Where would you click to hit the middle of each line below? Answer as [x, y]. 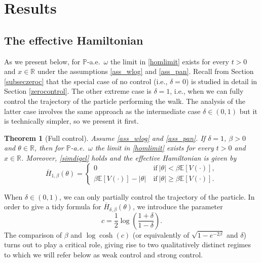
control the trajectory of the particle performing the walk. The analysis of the [125, 101]
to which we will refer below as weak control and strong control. [103, 254]
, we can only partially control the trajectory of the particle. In [157, 196]
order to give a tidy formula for [53, 206]
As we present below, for [42, 61]
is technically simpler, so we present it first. [71, 121]
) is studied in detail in [221, 81]
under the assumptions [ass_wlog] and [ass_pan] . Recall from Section [145, 71]
